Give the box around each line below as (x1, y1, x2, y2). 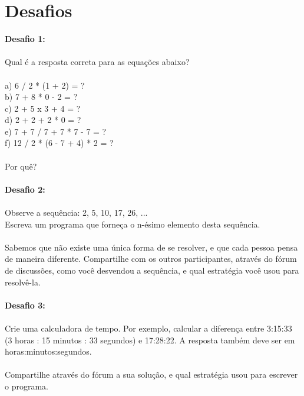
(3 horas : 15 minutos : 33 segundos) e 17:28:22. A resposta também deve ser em (5, 333, 295, 346)
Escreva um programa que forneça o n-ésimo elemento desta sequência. (5, 218, 260, 230)
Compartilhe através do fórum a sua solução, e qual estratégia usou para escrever (5, 368, 298, 381)
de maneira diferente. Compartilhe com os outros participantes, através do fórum (5, 252, 297, 265)
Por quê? (5, 160, 37, 172)
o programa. (5, 379, 48, 392)
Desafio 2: (5, 183, 45, 195)
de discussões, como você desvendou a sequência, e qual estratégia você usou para (5, 264, 299, 276)
